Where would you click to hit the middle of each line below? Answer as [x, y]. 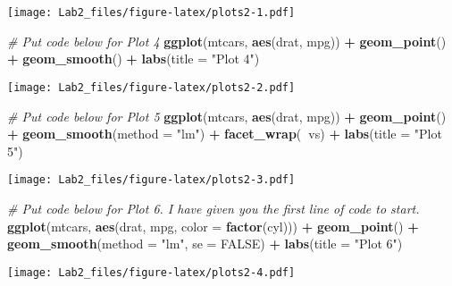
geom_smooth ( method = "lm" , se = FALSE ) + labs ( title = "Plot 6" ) [205, 244]
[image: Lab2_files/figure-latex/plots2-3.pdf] [151, 180]
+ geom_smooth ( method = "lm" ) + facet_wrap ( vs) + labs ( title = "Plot [225, 134]
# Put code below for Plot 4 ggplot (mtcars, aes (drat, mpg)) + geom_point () [227, 41]
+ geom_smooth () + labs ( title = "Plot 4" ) [134, 59]
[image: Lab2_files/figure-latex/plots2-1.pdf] [151, 13]
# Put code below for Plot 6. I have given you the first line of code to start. [213, 208]
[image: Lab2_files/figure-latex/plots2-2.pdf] [151, 87]
